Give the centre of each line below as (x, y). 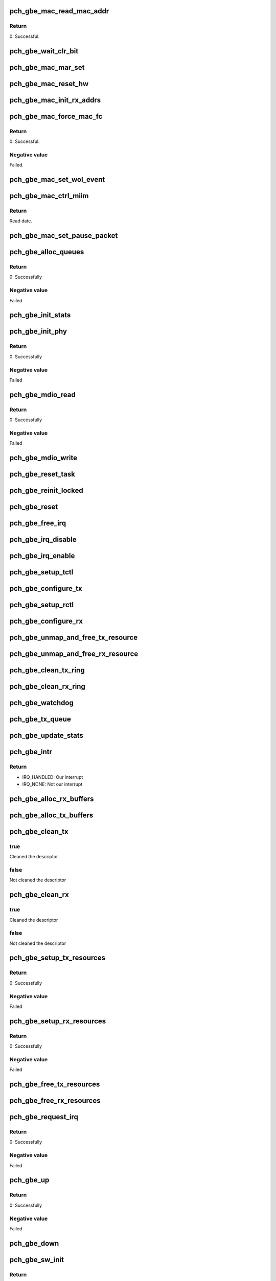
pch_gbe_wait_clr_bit (44, 51)
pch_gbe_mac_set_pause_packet (64, 236)
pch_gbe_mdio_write (43, 458)
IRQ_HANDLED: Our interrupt (53, 777)
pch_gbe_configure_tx (46, 588)
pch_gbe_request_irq (44, 1117)
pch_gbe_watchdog (41, 703)
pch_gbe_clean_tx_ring (47, 670)
